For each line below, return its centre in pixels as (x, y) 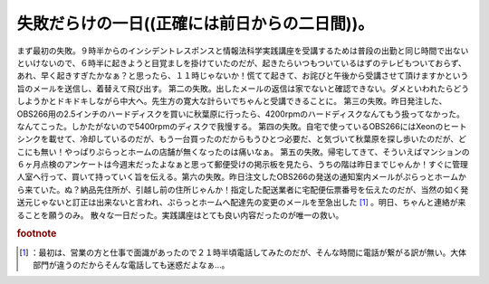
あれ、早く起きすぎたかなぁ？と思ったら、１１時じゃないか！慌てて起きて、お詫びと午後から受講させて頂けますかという (243, 76)
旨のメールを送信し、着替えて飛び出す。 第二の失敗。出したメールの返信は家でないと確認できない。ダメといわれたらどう (243, 88)
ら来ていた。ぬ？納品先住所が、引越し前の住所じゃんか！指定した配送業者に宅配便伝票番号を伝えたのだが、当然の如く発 (243, 189)
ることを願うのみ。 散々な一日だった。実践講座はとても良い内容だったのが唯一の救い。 (180, 215)
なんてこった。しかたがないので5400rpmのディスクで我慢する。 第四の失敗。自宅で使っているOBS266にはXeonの (230, 126)
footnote (37, 233)
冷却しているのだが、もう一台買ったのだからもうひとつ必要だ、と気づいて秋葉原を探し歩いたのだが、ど (273, 139)
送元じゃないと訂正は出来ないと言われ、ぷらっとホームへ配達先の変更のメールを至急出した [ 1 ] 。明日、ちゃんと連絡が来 (241, 203)
